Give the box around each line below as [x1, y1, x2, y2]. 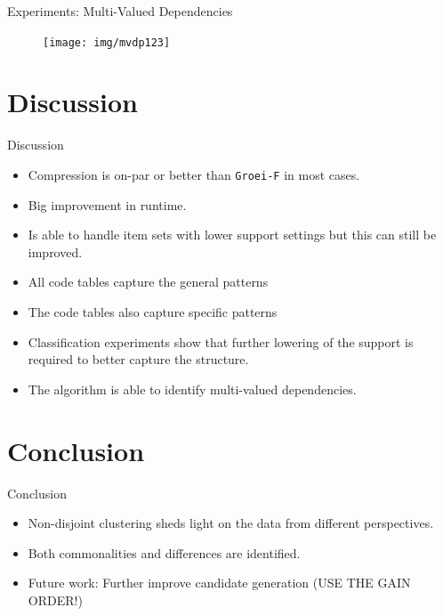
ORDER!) [28, 590, 83, 609]
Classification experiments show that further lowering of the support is [28, 332, 414, 351]
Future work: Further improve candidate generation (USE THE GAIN [28, 573, 411, 592]
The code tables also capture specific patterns [28, 303, 278, 320]
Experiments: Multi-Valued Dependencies [7, 2, 233, 20]
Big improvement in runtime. [28, 195, 187, 214]
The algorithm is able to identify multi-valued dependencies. [28, 379, 357, 398]
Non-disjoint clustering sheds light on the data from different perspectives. [28, 514, 434, 532]
